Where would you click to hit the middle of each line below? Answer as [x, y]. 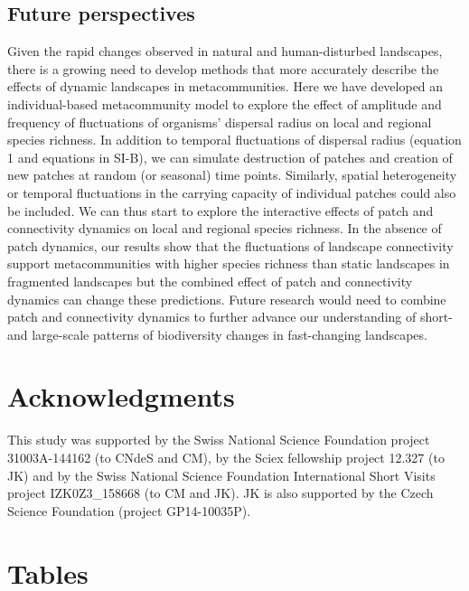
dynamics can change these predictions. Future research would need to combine [227, 299]
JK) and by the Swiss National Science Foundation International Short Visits [221, 475]
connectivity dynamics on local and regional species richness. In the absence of [225, 228]
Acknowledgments [121, 396]
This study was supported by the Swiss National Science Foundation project [219, 440]
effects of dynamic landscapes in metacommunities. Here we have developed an [225, 86]
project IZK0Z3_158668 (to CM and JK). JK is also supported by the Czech [220, 493]
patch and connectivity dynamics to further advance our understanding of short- [230, 317]
